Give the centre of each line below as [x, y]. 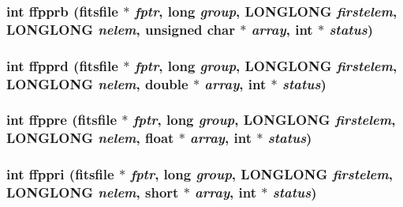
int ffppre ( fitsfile [62, 120]
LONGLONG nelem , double [97, 83]
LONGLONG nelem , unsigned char [121, 29]
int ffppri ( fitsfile [60, 174]
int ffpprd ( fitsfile [62, 65]
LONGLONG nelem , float [90, 138]
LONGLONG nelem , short [93, 192]
